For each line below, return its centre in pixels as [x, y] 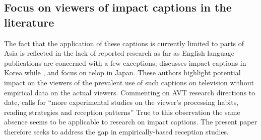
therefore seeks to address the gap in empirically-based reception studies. [116, 131]
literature [29, 22]
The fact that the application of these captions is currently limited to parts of [124, 43]
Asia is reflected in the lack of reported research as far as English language [119, 53]
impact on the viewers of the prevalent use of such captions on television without [129, 82]
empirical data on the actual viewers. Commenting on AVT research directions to [130, 92]
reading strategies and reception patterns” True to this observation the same [122, 112]
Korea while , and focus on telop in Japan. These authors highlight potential [122, 73]
